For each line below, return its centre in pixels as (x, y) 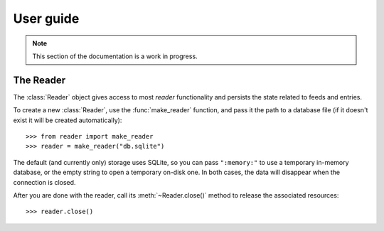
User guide (46, 18)
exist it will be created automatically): (68, 120)
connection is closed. (44, 182)
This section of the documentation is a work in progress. (115, 56)
